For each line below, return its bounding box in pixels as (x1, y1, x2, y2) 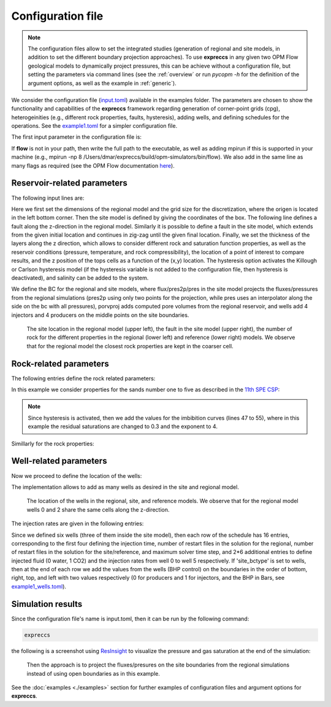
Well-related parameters (11, 456, 107, 466)
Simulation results (11, 599, 83, 609)
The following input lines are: (11, 194, 85, 201)
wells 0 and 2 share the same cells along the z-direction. (26, 506, 170, 513)
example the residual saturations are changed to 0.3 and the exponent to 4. (28, 423, 218, 430)
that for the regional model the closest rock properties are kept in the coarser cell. (26, 342, 234, 350)
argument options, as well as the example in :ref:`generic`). (28, 79, 177, 87)
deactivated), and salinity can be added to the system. (11, 274, 149, 282)
